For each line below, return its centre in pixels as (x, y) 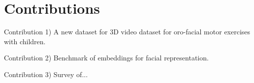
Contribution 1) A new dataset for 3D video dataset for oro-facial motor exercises (127, 32)
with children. (25, 41)
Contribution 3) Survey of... (46, 74)
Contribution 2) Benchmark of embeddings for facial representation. (106, 58)
